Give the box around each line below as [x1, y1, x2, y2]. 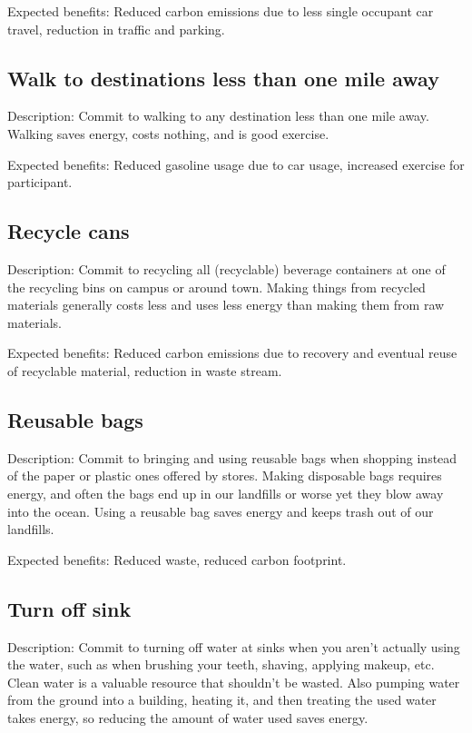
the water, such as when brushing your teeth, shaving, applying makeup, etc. [7, 655, 435, 674]
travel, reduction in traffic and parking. [7, 19, 225, 38]
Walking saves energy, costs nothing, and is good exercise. [7, 124, 329, 143]
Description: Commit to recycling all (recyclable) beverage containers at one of [7, 259, 446, 278]
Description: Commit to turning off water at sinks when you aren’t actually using [7, 637, 460, 656]
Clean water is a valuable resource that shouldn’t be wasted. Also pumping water [7, 672, 460, 691]
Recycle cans [7, 217, 130, 245]
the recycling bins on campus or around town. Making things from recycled [7, 277, 426, 296]
